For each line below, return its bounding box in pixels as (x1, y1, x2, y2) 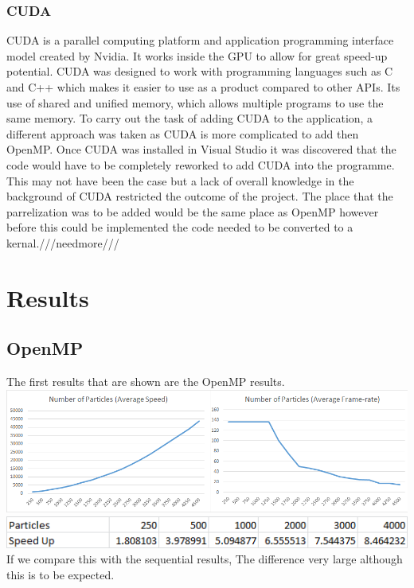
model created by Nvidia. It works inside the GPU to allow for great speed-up (6, 47, 388, 64)
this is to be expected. (6, 566, 115, 582)
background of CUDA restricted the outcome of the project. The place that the (6, 188, 393, 204)
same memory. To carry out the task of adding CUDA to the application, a (6, 110, 373, 127)
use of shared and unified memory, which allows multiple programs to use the (6, 94, 384, 111)
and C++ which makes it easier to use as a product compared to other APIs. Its (6, 79, 400, 95)
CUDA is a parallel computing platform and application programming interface (6, 32, 394, 49)
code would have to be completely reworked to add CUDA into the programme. (6, 156, 395, 173)
